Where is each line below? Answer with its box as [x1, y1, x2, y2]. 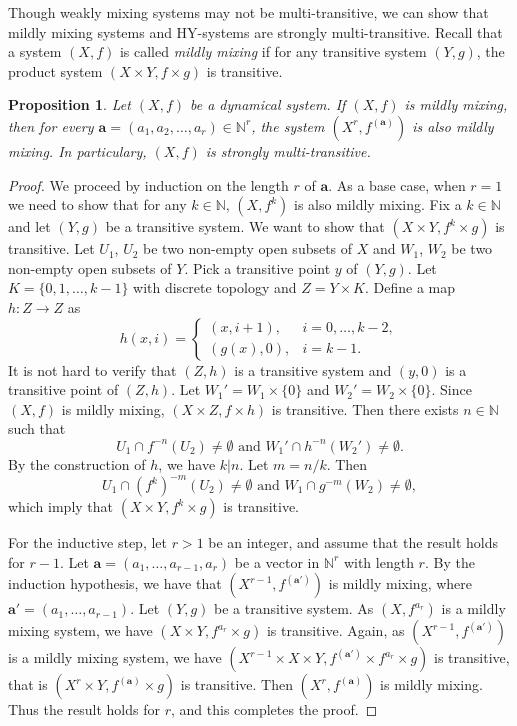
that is [8, 674, 48, 695]
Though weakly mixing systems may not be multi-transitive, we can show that [8, 2, 489, 22]
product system [8, 60, 103, 81]
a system [8, 41, 62, 62]
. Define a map [365, 277, 456, 298]
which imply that [8, 496, 114, 516]
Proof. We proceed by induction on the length [8, 174, 289, 195]
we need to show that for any [8, 194, 187, 215]
